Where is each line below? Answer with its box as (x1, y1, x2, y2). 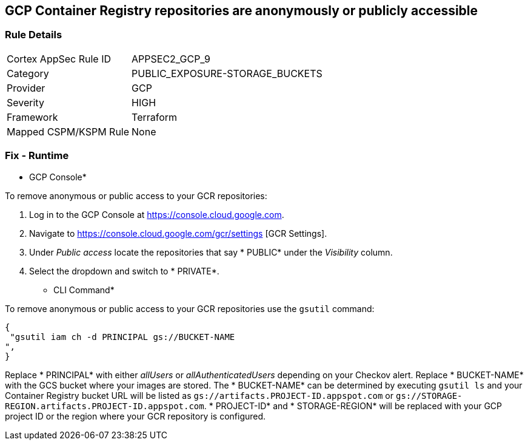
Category (7, 67, 49, 80)
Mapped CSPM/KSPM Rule (7, 125, 130, 138)
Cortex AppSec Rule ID (7, 52, 112, 65)
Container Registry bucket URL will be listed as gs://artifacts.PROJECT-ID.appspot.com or (5, 390, 394, 401)
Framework (7, 110, 58, 123)
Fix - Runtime (5, 149, 69, 162)
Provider (7, 81, 45, 94)
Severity (7, 96, 44, 109)
